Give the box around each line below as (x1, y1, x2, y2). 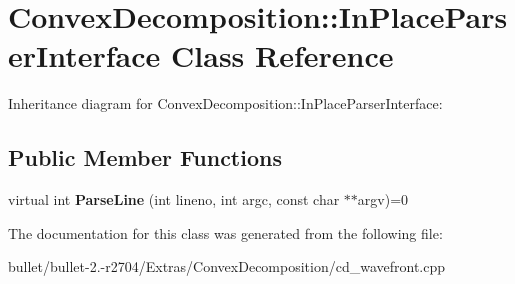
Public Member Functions (8, 142, 282, 173)
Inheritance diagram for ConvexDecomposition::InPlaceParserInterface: (8, 93, 443, 114)
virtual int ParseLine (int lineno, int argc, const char (8, 189, 340, 210)
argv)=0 (357, 189, 409, 210)
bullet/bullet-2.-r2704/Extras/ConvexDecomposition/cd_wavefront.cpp (8, 256, 446, 277)
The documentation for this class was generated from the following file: (8, 222, 443, 243)
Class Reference (171, 35, 394, 76)
